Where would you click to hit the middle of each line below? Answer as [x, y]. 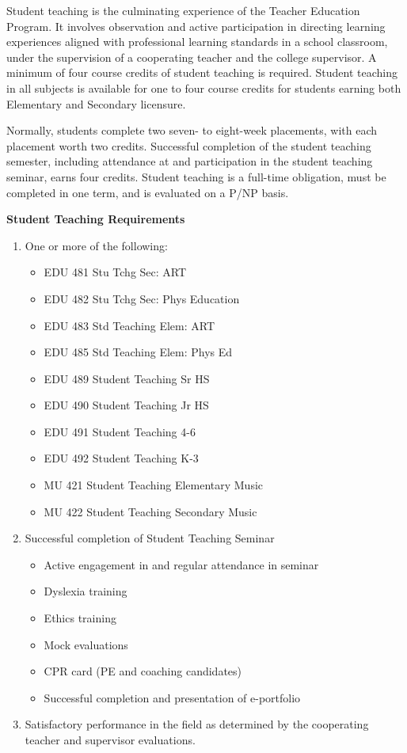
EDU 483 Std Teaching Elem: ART [129, 325]
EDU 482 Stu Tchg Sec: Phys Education [142, 298]
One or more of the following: [96, 245]
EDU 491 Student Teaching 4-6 [120, 431]
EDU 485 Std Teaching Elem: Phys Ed [138, 352]
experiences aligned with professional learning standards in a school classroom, [197, 42]
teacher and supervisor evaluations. [110, 740]
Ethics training [80, 618]
